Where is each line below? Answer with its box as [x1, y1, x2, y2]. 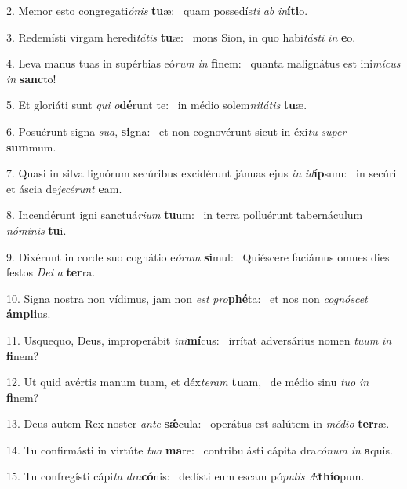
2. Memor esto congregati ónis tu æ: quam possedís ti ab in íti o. [6, 2, 308, 18]
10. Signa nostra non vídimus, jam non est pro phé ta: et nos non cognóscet [6, 290, 368, 306]
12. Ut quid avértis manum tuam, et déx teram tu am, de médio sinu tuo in [6, 374, 369, 390]
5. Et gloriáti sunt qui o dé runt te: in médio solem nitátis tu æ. [6, 97, 307, 113]
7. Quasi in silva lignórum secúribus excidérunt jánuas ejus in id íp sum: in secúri [6, 165, 397, 181]
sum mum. [6, 138, 56, 155]
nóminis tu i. [6, 221, 67, 238]
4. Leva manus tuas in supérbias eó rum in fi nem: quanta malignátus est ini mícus [6, 55, 401, 71]
